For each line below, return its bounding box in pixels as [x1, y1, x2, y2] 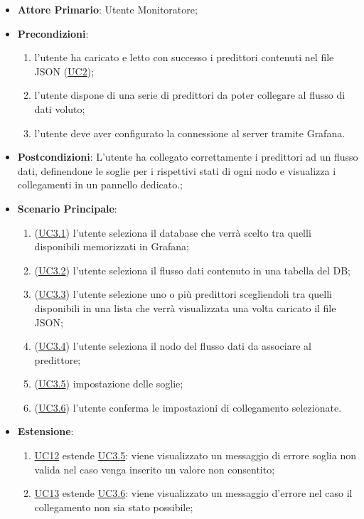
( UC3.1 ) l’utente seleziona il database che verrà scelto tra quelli [34, 225, 311, 240]
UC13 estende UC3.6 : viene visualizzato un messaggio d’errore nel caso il [34, 486, 353, 501]
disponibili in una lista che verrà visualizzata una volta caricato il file [34, 300, 336, 315]
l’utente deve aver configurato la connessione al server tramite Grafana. [34, 125, 346, 140]
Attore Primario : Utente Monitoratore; [17, 2, 198, 16]
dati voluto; [34, 101, 85, 116]
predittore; [34, 352, 81, 367]
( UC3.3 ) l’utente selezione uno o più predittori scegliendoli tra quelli [34, 287, 332, 301]
